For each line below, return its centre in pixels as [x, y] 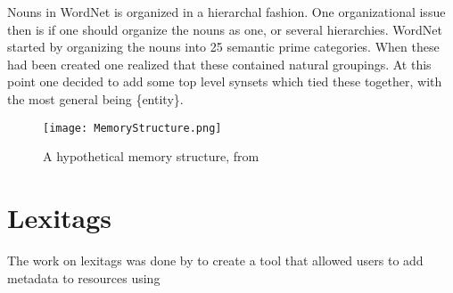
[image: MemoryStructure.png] [132, 128]
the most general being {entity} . [95, 98]
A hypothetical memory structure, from [151, 156]
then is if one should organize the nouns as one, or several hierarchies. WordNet [225, 29]
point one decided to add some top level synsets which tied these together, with [225, 81]
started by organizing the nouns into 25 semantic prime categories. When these [223, 47]
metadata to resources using [84, 277]
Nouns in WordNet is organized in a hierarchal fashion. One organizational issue [226, 12]
